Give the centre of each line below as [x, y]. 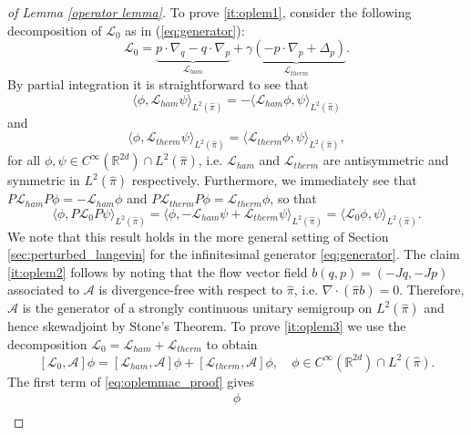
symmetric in [44, 180]
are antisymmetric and [386, 160]
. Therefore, [432, 290]
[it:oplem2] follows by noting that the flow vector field [158, 271]
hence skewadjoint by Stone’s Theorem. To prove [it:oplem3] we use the [207, 326]
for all [24, 160]
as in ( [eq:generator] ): [185, 30]
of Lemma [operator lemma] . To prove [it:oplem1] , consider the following [210, 12]
